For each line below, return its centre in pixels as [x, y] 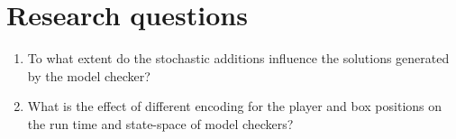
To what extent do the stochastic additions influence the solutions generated [238, 58]
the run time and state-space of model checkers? [160, 123]
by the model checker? [89, 75]
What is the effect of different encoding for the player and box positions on [235, 106]
